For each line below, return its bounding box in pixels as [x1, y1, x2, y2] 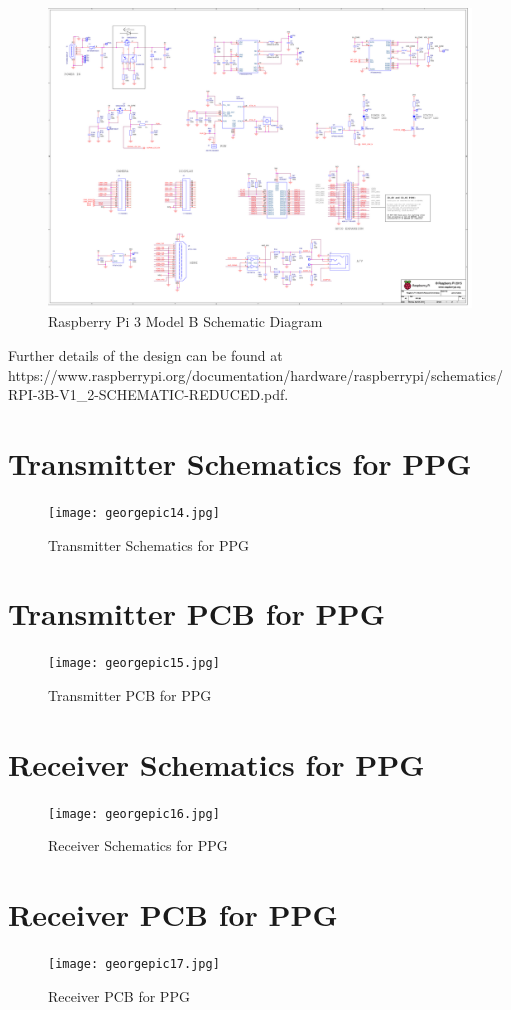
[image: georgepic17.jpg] [48, 957, 220, 971]
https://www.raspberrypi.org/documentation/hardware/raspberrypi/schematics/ [8, 364, 504, 385]
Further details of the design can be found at [8, 344, 283, 365]
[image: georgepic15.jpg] [48, 656, 220, 671]
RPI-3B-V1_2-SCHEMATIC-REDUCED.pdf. [8, 384, 289, 405]
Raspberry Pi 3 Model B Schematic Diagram [48, 311, 323, 332]
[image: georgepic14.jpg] [48, 505, 220, 520]
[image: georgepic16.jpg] [48, 806, 220, 821]
